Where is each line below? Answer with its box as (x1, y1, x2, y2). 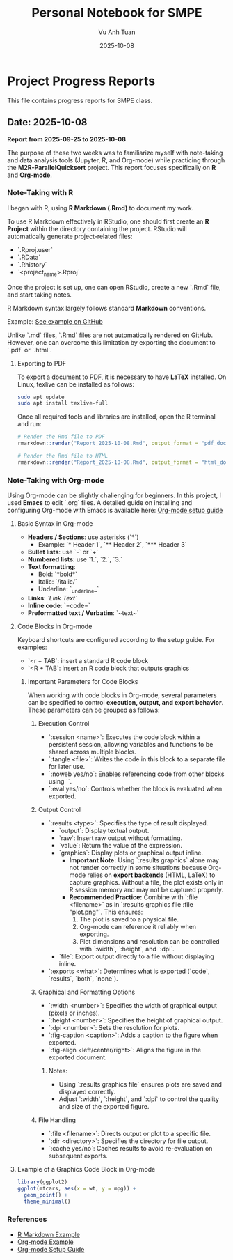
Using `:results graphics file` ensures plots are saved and (58, 1080, 223, 1088)
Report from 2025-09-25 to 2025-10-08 (7, 134, 127, 143)
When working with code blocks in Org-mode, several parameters (27, 691, 217, 699)
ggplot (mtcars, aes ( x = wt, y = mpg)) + (17, 1185, 136, 1192)
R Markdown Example (17, 1230, 80, 1238)
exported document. (48, 1053, 107, 1061)
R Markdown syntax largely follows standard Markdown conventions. (7, 304, 207, 312)
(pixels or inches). (48, 1009, 100, 1017)
